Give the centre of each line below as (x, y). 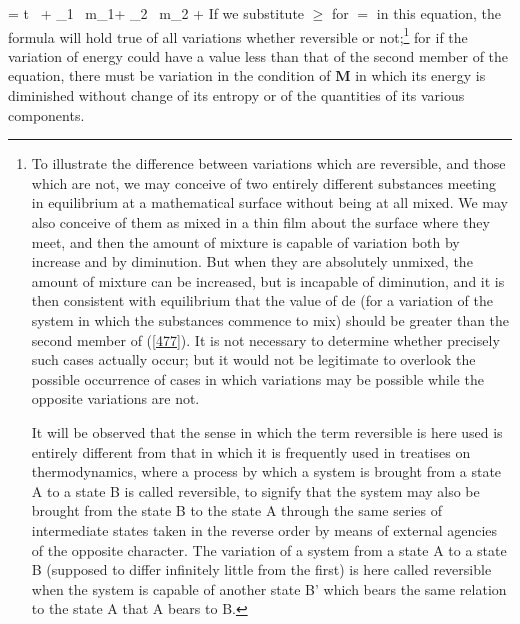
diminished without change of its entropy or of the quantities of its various (236, 95)
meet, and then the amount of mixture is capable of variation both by (245, 241)
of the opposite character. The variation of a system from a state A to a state (269, 549)
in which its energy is (420, 75)
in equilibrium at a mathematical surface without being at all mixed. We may (269, 202)
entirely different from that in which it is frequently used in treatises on (251, 451)
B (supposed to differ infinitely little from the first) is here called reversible (261, 569)
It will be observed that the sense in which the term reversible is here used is (267, 431)
